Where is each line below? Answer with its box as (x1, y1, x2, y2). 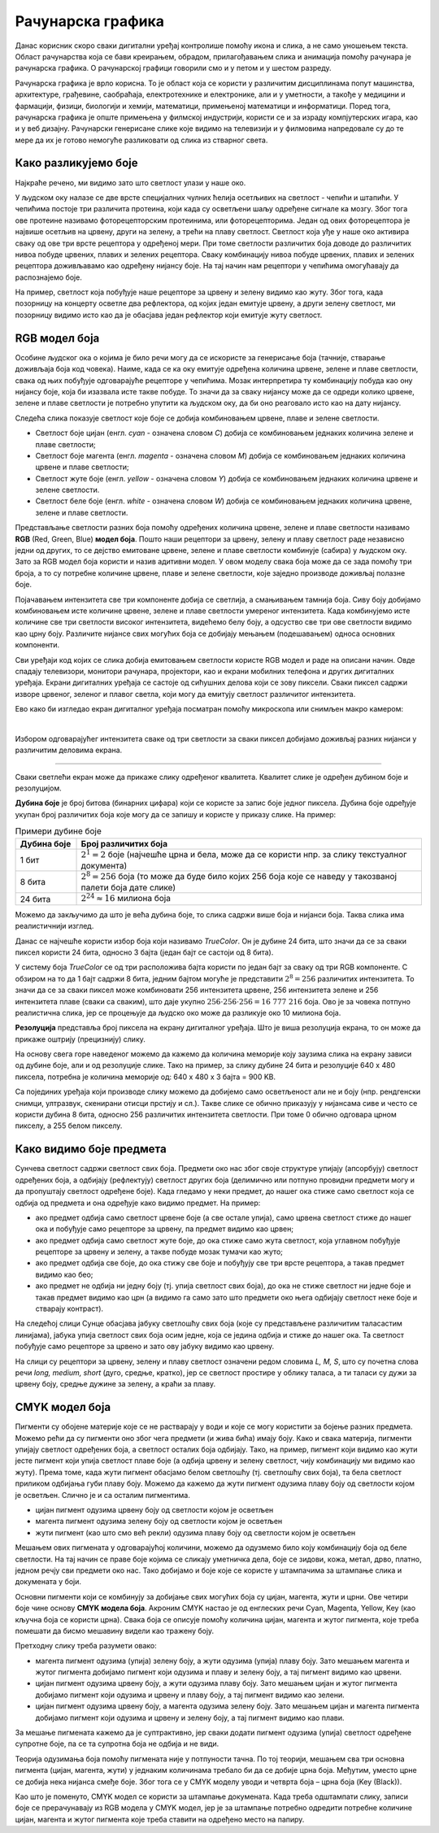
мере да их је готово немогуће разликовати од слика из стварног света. (15, 135, 268, 145)
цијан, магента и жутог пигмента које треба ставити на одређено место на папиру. (15, 1814, 305, 1824)
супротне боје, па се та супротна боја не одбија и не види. (15, 1739, 219, 1748)
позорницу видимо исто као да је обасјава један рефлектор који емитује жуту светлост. (15, 310, 323, 320)
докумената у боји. (15, 1577, 81, 1587)
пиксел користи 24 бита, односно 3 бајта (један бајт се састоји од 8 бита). (15, 947, 274, 957)
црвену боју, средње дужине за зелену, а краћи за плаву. (15, 1379, 216, 1389)
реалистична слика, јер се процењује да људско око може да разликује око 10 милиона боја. (15, 1008, 341, 1017)
